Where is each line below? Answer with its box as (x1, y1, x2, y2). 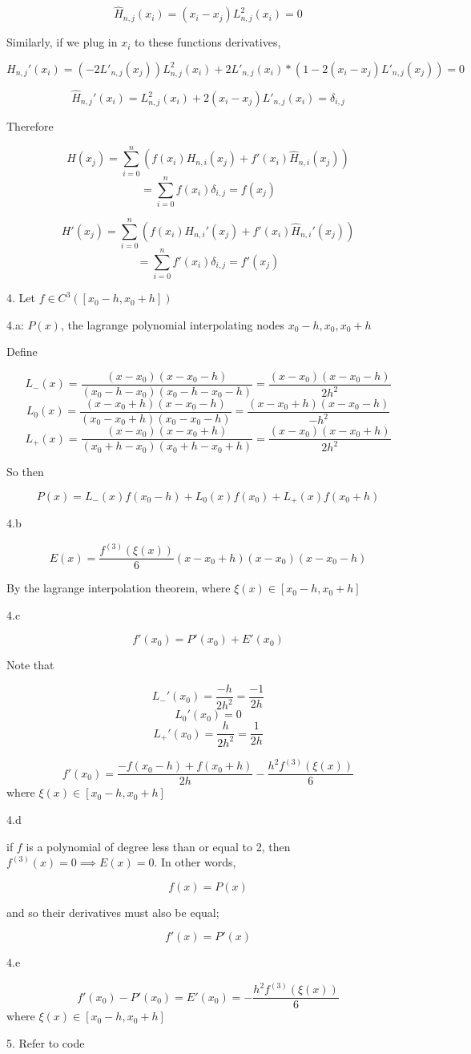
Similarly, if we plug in (6, 34, 118, 50)
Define (6, 343, 38, 360)
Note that (6, 656, 54, 673)
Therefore (6, 118, 54, 135)
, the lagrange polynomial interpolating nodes (60, 316, 284, 333)
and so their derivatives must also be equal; (6, 903, 219, 920)
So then (6, 463, 44, 480)
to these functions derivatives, (135, 34, 281, 50)
